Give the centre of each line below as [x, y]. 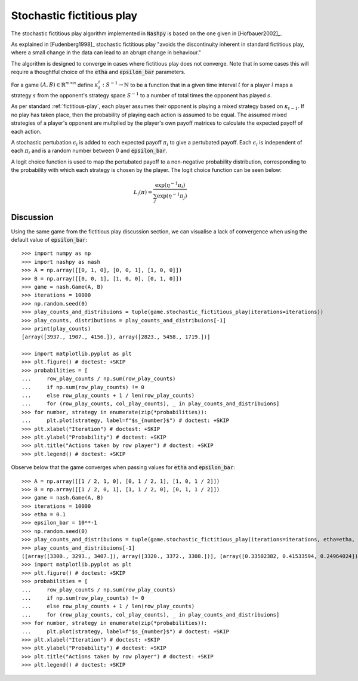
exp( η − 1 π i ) [170, 185]
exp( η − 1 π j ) [172, 196]
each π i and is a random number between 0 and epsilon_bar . [89, 151]
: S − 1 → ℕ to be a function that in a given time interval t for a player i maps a [197, 84]
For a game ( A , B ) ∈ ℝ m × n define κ [55, 84]
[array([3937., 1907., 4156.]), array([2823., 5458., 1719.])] [116, 337]
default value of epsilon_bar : [49, 239]
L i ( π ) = [143, 193]
